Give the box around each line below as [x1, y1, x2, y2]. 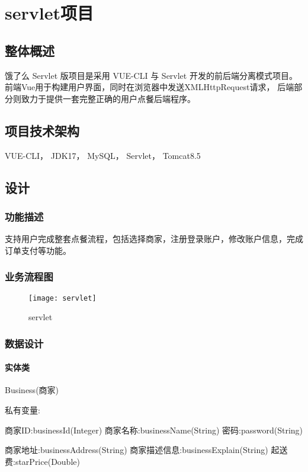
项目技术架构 [5, 121, 79, 139]
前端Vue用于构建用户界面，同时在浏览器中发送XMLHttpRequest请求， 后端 [5, 81, 294, 93]
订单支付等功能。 [5, 244, 71, 256]
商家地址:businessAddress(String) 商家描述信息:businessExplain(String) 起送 [5, 444, 288, 456]
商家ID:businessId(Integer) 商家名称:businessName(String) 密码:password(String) [5, 423, 303, 436]
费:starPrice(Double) [5, 455, 80, 467]
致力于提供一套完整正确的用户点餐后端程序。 [21, 92, 195, 104]
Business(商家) [5, 384, 59, 396]
